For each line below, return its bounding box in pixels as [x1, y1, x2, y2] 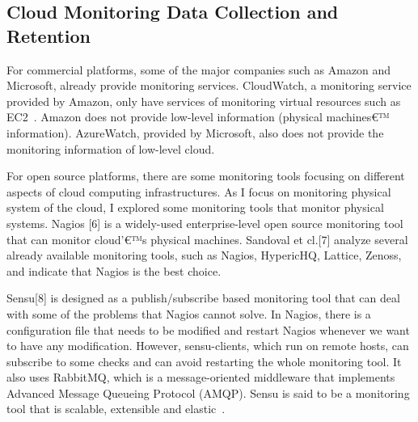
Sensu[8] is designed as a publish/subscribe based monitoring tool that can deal [6, 289, 400, 306]
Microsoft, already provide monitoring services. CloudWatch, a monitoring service [6, 77, 412, 94]
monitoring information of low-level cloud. [6, 140, 215, 157]
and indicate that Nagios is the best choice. [6, 262, 222, 279]
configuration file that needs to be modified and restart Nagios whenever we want [6, 321, 410, 338]
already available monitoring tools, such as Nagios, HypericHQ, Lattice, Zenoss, [6, 247, 402, 264]
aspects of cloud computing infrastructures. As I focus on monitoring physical [6, 183, 391, 200]
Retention [6, 23, 91, 48]
